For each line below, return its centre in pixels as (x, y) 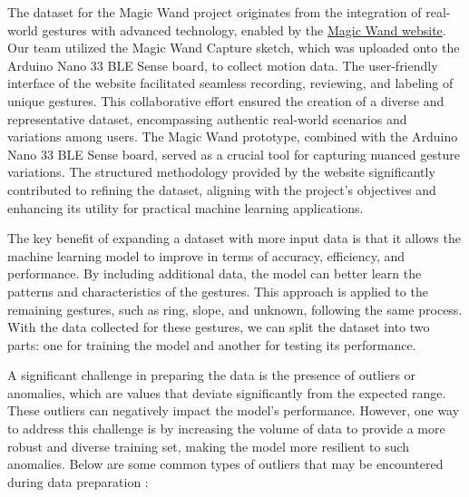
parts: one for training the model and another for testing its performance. (212, 344)
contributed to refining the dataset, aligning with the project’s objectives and (222, 189)
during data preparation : (78, 481)
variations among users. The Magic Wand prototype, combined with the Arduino (233, 136)
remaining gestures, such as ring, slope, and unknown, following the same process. (235, 309)
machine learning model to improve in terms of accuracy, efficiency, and (206, 255)
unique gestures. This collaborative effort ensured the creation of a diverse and (226, 100)
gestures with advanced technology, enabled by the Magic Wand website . (244, 29)
